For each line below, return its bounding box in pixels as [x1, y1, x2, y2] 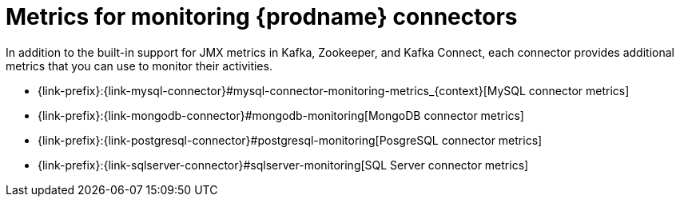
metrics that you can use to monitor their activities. [6, 58, 272, 73]
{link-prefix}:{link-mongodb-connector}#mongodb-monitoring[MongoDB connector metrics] [38, 108, 524, 122]
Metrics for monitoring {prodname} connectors [6, 3, 518, 30]
